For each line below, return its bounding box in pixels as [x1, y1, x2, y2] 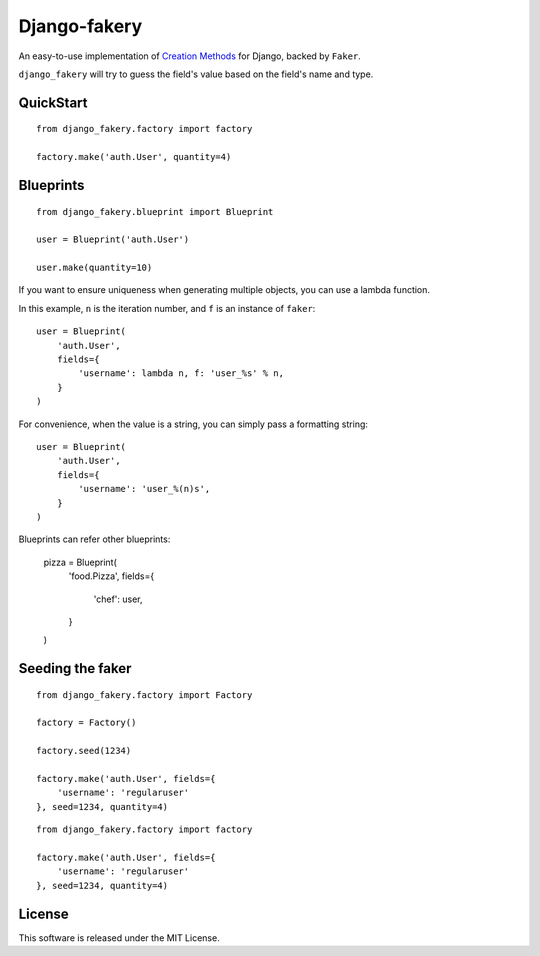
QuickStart [18, 94, 89, 111]
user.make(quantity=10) [36, 262, 153, 274]
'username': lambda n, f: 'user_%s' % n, [78, 368, 285, 379]
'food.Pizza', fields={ [68, 570, 155, 582]
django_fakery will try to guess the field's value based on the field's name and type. [18, 68, 374, 80]
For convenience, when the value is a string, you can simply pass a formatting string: [18, 418, 369, 430]
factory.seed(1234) [36, 745, 132, 757]
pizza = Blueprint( [43, 556, 117, 568]
